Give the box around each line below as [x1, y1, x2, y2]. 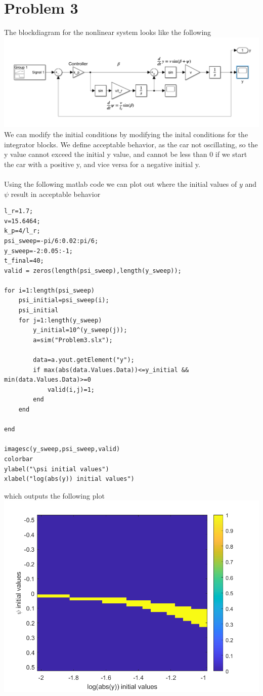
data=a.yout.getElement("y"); [33, 356, 135, 364]
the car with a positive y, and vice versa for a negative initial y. [4, 158, 200, 169]
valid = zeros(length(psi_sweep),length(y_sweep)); [4, 267, 182, 274]
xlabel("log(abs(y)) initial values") [4, 475, 135, 483]
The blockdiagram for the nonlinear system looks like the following [4, 27, 211, 37]
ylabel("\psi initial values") [4, 465, 109, 473]
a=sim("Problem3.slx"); [33, 336, 113, 344]
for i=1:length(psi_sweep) [4, 286, 95, 294]
